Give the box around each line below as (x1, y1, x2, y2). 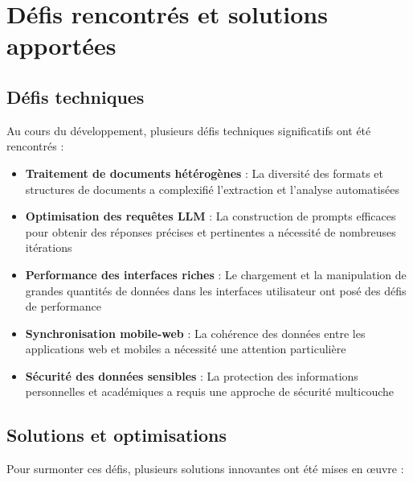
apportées (6, 29, 117, 62)
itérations (25, 239, 72, 256)
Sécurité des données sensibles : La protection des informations (25, 367, 358, 384)
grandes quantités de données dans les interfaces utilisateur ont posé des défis (25, 282, 407, 299)
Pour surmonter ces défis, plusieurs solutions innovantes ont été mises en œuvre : (6, 460, 404, 477)
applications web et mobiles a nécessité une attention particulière (25, 340, 346, 357)
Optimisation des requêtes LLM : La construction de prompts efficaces (25, 208, 396, 225)
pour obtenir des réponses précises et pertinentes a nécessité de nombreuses (25, 223, 396, 240)
